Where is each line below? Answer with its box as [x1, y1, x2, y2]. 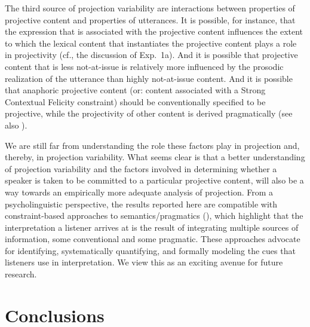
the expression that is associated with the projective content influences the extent [5, 25, 303, 38]
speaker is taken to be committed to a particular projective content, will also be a [5, 174, 304, 187]
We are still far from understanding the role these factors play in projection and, [5, 139, 300, 151]
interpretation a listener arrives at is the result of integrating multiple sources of [5, 221, 299, 233]
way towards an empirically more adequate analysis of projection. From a [5, 185, 274, 198]
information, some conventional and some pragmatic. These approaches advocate [5, 233, 300, 245]
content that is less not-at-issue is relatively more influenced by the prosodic [5, 60, 284, 72]
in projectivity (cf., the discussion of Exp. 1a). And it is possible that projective [5, 48, 298, 61]
